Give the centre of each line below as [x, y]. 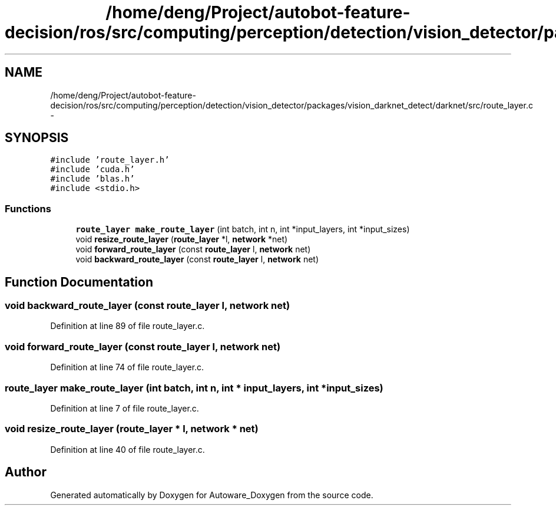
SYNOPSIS [37, 138]
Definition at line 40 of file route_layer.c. [128, 449]
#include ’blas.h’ [92, 179]
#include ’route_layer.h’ [110, 160]
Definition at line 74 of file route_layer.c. [127, 367]
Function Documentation [79, 282]
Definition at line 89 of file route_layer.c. [128, 326]
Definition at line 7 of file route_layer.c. [125, 408]
